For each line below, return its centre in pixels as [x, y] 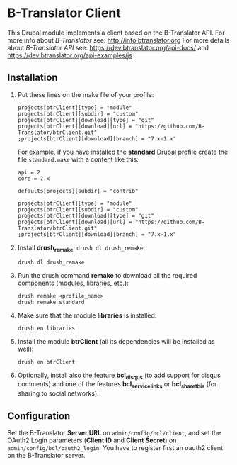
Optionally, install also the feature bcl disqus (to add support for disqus [119, 376]
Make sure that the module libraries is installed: [87, 315]
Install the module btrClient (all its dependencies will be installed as [116, 341]
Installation [33, 78]
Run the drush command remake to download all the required [107, 275]
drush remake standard [51, 302]
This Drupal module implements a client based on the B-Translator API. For [116, 33]
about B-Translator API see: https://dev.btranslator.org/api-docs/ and [108, 47]
